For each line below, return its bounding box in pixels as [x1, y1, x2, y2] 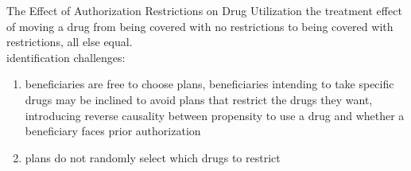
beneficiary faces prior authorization [25, 122, 201, 139]
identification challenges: [6, 49, 126, 65]
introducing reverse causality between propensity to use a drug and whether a [25, 107, 405, 123]
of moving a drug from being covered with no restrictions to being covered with [6, 17, 394, 34]
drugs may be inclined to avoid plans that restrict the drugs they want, [25, 91, 373, 107]
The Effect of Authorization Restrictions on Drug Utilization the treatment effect [6, 2, 402, 18]
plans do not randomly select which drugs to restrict [25, 149, 281, 165]
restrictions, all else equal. [6, 33, 133, 50]
